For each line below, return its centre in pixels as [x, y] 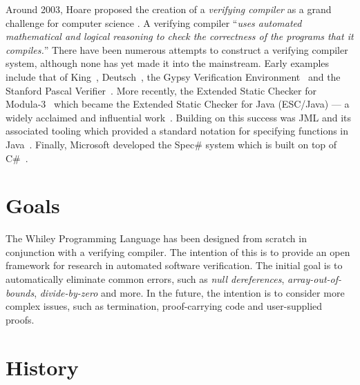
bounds [20, 292]
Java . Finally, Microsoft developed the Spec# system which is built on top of [171, 144]
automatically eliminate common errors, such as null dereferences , [145, 279]
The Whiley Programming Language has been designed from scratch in [156, 238]
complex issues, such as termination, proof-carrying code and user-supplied [164, 306]
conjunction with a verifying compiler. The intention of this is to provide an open [178, 251]
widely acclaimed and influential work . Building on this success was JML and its [179, 117]
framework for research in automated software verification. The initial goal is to [174, 265]
